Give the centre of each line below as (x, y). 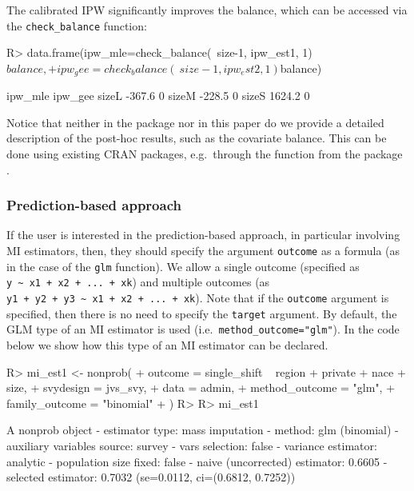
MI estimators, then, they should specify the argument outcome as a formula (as (203, 251)
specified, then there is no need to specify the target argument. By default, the (202, 313)
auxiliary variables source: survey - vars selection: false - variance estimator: (192, 445)
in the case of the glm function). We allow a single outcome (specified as (183, 266)
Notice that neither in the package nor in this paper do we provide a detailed (195, 122)
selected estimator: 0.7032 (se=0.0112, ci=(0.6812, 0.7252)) (151, 477)
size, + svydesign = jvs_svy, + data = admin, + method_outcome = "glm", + (201, 387)
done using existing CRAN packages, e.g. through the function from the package (205, 154)
